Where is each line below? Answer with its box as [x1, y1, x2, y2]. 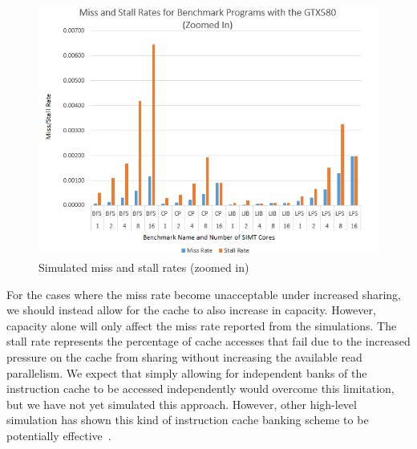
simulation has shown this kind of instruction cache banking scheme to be [6, 411, 369, 428]
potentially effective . [6, 427, 111, 443]
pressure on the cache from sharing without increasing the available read [6, 348, 362, 365]
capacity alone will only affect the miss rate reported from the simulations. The [6, 317, 397, 334]
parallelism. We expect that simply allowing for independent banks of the [6, 364, 367, 381]
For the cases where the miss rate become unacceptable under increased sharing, [6, 285, 401, 302]
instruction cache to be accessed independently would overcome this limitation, [6, 380, 395, 397]
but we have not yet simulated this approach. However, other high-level [6, 395, 357, 412]
